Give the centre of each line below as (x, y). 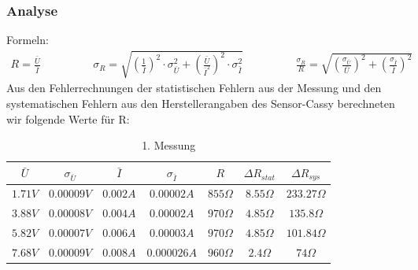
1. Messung (169, 145)
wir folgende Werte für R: (68, 118)
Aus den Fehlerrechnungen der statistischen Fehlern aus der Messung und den (194, 88)
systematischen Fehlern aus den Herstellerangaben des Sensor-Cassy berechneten (201, 103)
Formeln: (28, 40)
